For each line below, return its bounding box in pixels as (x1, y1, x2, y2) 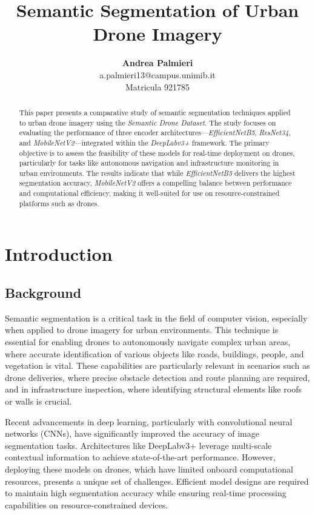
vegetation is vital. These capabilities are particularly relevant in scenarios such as (5, 359, 310, 372)
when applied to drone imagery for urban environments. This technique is (5, 323, 279, 336)
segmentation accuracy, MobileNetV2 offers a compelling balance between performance (19, 178, 292, 188)
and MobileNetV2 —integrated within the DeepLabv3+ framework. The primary (19, 137, 270, 147)
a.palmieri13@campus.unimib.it (99, 68, 216, 81)
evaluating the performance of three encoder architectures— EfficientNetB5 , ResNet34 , (19, 127, 291, 138)
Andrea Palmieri (122, 56, 193, 69)
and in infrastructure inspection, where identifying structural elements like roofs (5, 383, 302, 396)
